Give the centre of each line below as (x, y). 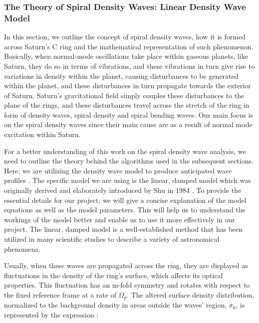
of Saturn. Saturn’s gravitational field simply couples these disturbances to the (124, 95)
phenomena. (22, 248)
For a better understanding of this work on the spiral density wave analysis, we (125, 151)
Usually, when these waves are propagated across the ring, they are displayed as (126, 265)
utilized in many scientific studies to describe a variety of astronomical (112, 239)
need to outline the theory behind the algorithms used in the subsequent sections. (129, 161)
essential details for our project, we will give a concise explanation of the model (125, 200)
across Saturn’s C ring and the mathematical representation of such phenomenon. (129, 46)
